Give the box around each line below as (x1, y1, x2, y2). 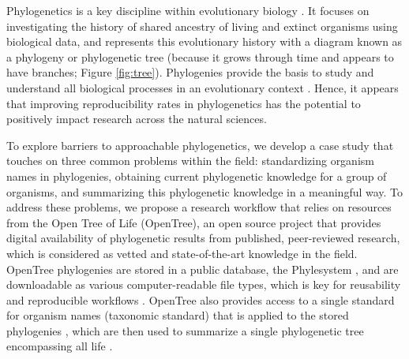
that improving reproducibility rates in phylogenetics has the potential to (6, 95, 361, 111)
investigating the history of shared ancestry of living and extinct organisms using (6, 17, 398, 34)
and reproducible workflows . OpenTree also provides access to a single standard (6, 291, 395, 308)
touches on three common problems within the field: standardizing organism (6, 152, 374, 169)
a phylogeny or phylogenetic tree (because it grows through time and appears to (6, 48, 394, 65)
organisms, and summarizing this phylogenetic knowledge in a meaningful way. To (6, 183, 403, 200)
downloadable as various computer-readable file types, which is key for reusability (6, 276, 401, 293)
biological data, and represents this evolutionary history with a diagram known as (6, 33, 403, 50)
